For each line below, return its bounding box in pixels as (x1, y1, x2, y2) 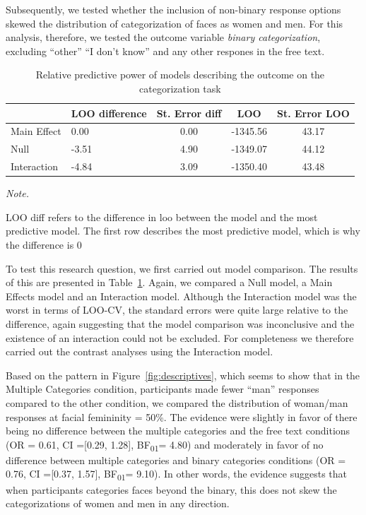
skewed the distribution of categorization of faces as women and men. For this (6, 16, 343, 30)
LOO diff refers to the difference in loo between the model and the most (6, 209, 318, 224)
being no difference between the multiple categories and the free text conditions (6, 423, 350, 438)
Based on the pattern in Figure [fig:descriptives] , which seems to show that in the (6, 367, 360, 382)
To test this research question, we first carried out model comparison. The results (6, 261, 358, 276)
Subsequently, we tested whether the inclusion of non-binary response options (6, 2, 341, 16)
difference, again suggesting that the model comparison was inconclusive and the (6, 316, 355, 331)
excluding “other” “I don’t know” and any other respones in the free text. (6, 43, 325, 58)
